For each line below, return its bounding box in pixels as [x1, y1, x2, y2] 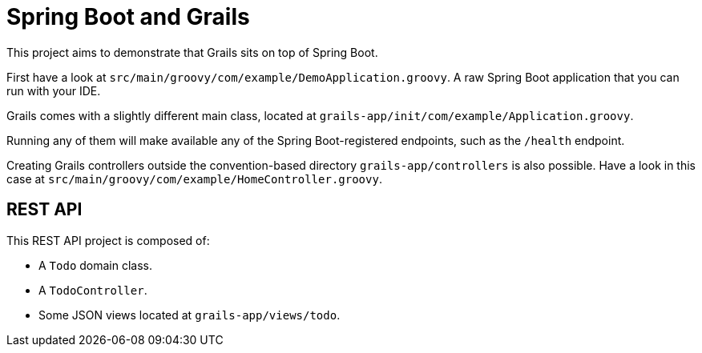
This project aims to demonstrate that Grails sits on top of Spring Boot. [6, 45, 378, 59]
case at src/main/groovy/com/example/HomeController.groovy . [6, 171, 382, 186]
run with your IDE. [6, 83, 101, 98]
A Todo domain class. [38, 258, 153, 272]
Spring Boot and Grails [6, 3, 250, 30]
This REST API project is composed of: [6, 233, 210, 247]
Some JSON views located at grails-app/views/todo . [38, 307, 341, 322]
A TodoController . [38, 283, 147, 297]
